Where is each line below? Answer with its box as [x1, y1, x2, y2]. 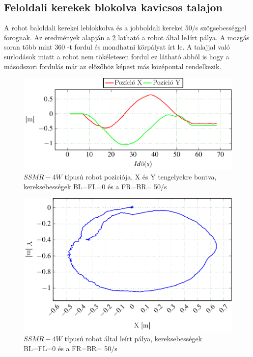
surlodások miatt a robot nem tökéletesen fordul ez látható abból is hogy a [4, 51, 229, 61]
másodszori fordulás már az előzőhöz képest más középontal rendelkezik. [4, 61, 222, 71]
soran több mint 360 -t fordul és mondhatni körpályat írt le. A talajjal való [4, 42, 230, 52]
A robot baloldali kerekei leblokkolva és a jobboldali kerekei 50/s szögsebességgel [4, 23, 247, 33]
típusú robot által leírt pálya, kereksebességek [64, 333, 202, 344]
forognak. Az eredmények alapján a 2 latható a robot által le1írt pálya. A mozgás [4, 32, 250, 42]
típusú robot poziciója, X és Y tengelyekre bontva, [64, 172, 217, 182]
